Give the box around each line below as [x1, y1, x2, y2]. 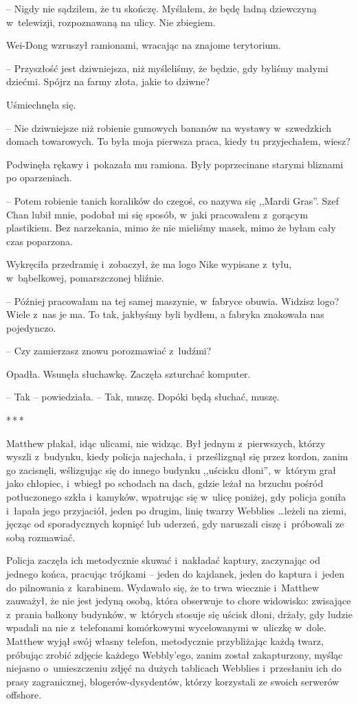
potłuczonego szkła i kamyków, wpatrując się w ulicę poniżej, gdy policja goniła [6, 490, 346, 504]
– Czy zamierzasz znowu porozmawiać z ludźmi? [6, 343, 212, 358]
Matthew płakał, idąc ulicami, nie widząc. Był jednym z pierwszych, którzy [6, 435, 326, 450]
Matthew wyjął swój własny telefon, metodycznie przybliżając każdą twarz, [6, 633, 324, 648]
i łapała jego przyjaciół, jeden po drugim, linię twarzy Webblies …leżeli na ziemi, [6, 503, 347, 517]
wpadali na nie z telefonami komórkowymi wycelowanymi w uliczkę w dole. [6, 620, 326, 635]
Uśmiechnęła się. [6, 97, 76, 111]
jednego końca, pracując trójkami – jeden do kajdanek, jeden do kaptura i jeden [6, 567, 345, 580]
